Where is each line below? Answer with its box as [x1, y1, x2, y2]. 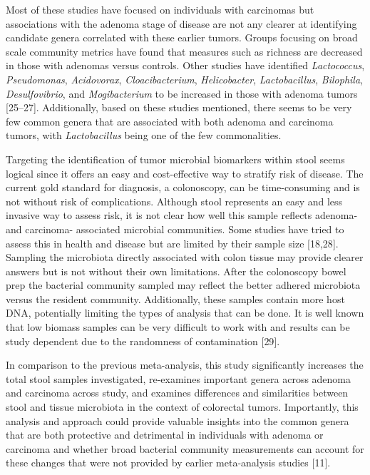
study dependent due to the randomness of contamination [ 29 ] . [6, 333, 280, 348]
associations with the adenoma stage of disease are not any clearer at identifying [6, 16, 357, 31]
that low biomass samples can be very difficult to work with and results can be [6, 320, 350, 334]
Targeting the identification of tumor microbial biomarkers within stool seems [6, 151, 345, 166]
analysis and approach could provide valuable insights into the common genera [6, 413, 349, 428]
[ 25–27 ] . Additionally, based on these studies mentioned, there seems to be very [6, 100, 352, 115]
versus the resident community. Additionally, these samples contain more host [6, 291, 345, 306]
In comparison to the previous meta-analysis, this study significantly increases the [6, 357, 364, 372]
